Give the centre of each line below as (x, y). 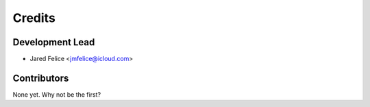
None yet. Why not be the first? (57, 94)
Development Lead (54, 42)
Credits (34, 18)
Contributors (41, 78)
